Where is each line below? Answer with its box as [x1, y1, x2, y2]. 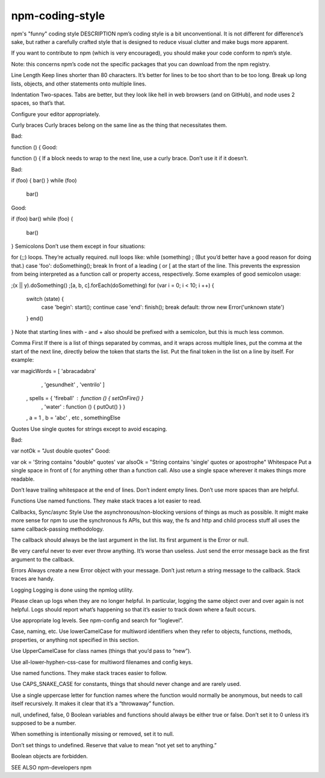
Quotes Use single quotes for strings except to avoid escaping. [11, 425, 167, 433]
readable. [11, 475, 35, 483]
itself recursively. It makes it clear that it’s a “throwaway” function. [11, 700, 175, 707]
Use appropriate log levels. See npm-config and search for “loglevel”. [11, 617, 184, 624]
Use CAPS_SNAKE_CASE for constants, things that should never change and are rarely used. [11, 681, 241, 688]
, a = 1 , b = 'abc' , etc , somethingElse [26, 414, 120, 421]
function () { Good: [11, 143, 58, 150]
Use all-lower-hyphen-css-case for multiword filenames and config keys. [11, 658, 193, 665]
